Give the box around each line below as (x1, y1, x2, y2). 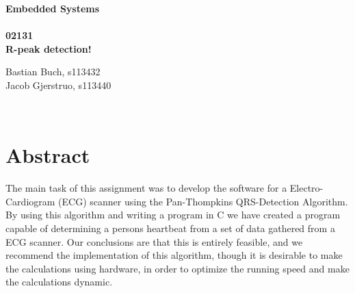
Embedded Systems (5, 1, 100, 15)
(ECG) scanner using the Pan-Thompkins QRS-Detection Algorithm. (58, 194, 348, 208)
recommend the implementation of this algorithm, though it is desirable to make (5, 248, 343, 262)
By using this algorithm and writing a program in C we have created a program (5, 207, 341, 222)
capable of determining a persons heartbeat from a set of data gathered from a (5, 221, 335, 235)
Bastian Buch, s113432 (5, 64, 101, 79)
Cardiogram (5, 194, 55, 208)
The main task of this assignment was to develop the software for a (5, 181, 287, 195)
